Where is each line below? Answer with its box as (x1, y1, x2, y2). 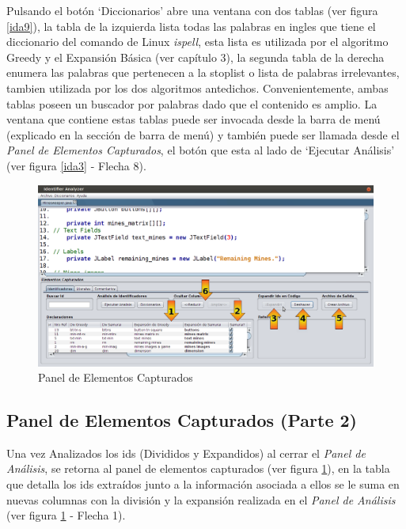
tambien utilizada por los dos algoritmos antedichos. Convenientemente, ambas (6, 79, 389, 96)
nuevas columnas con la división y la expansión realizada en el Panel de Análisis (6, 491, 396, 508)
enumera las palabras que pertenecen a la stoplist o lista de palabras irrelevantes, (6, 64, 400, 81)
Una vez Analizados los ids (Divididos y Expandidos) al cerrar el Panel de (6, 444, 366, 461)
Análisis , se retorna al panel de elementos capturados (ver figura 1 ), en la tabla (6, 460, 390, 477)
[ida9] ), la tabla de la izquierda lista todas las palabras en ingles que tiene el (6, 17, 376, 34)
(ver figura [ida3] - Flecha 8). (6, 157, 146, 173)
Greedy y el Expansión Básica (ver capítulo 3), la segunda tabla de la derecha (6, 48, 385, 65)
